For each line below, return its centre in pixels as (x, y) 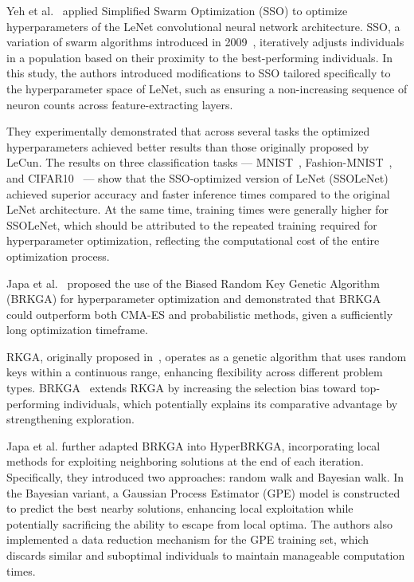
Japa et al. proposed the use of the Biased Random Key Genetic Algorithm (193, 283)
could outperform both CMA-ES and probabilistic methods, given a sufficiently (200, 314)
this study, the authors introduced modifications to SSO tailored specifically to (199, 73)
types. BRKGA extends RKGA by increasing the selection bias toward (182, 388)
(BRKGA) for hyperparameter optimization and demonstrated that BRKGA (194, 299)
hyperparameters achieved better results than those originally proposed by (188, 146)
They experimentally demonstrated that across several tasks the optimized (188, 131)
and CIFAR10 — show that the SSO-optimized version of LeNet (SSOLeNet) (197, 177)
